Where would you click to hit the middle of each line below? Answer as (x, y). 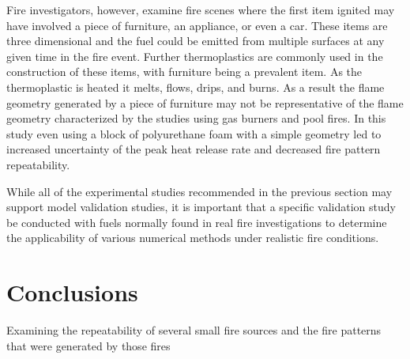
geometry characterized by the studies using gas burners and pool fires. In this (196, 118)
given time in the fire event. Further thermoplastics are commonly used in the (195, 56)
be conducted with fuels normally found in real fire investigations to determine (197, 222)
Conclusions (72, 292)
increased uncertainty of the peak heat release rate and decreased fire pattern (194, 149)
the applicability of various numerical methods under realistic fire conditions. (193, 238)
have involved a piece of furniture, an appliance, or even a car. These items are (197, 25)
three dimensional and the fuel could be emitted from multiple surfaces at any (196, 41)
